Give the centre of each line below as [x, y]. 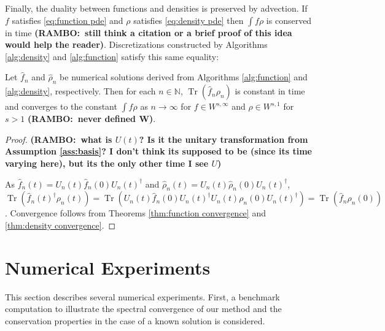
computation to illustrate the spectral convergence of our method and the [143, 309]
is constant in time [270, 91]
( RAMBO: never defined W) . [91, 119]
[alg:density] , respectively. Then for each [80, 91]
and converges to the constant [61, 106]
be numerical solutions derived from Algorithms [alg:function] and [184, 77]
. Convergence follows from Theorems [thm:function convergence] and [135, 213]
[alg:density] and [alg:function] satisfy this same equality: [112, 56]
